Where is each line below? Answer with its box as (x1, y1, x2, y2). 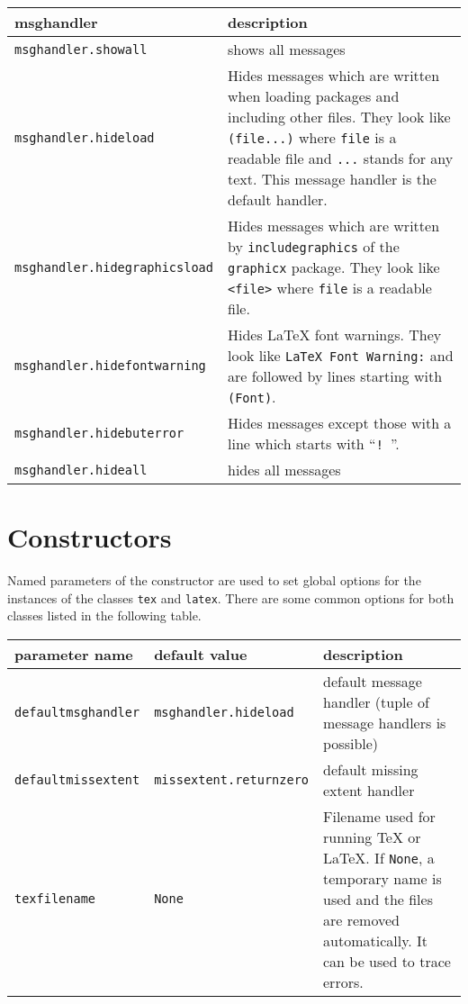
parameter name (14, 643, 133, 665)
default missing (323, 758, 418, 780)
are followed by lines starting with (227, 366, 443, 386)
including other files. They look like (227, 106, 451, 127)
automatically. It (323, 929, 428, 951)
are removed (323, 909, 400, 930)
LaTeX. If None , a (323, 846, 435, 868)
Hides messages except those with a (227, 412, 452, 433)
